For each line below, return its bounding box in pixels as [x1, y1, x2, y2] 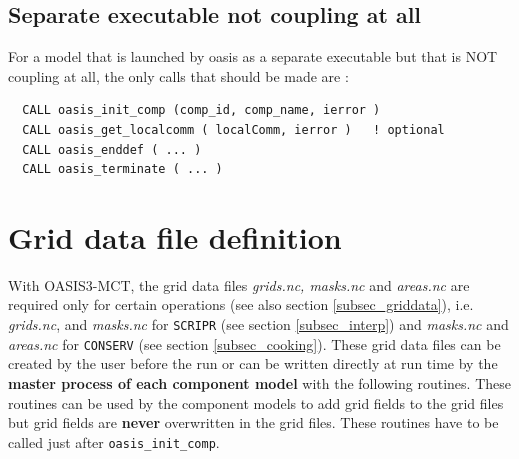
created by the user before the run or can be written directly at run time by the [8, 353, 498, 374]
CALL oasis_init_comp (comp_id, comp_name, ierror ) [22, 103, 381, 118]
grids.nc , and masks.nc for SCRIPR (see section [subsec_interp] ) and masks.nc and [8, 314, 509, 335]
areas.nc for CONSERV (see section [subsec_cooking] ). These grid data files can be [8, 333, 501, 354]
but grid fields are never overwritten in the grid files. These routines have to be [8, 412, 499, 433]
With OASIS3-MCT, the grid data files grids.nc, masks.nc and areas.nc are [8, 274, 470, 295]
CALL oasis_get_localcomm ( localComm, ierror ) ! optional [22, 122, 445, 137]
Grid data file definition [8, 216, 342, 257]
